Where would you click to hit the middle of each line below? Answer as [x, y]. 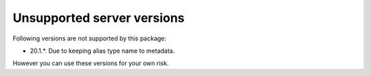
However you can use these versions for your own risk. [91, 63]
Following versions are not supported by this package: [90, 38]
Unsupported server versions [99, 18]
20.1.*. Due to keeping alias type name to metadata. [102, 51]
